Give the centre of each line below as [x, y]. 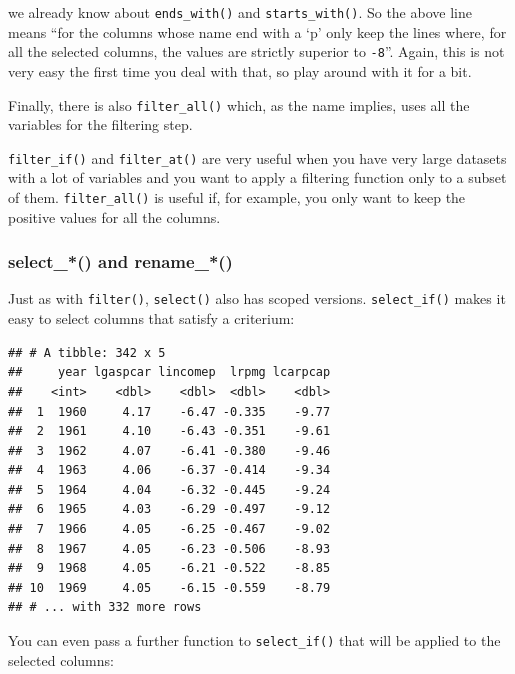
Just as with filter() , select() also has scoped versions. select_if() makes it [257, 298]
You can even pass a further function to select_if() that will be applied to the [254, 640]
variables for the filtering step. [100, 124]
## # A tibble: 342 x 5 [87, 352]
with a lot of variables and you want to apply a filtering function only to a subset [257, 177]
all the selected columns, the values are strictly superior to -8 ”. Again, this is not [256, 51]
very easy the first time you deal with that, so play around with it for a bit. [240, 70]
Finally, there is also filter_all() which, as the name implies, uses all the [239, 104]
